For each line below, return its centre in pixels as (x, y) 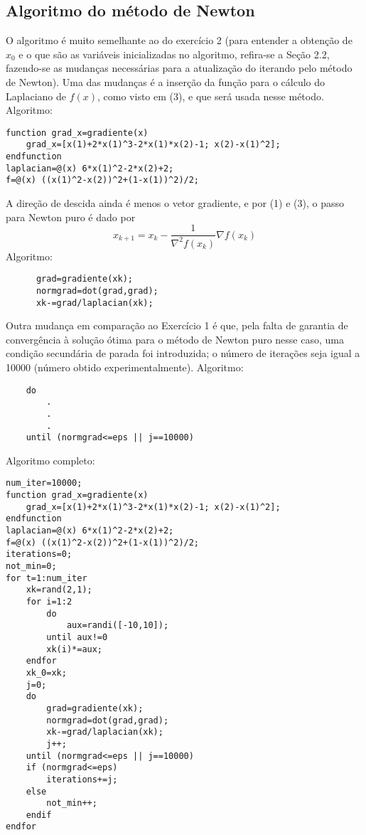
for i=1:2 (49, 602)
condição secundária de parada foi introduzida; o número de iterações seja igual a (183, 353)
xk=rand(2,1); (59, 590)
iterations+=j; (82, 779)
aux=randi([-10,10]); (118, 626)
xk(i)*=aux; (75, 649)
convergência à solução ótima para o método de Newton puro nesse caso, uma (175, 339)
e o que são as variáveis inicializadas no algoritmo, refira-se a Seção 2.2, (174, 54)
